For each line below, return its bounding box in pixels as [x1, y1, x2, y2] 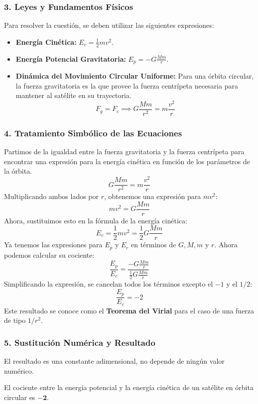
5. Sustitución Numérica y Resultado [4, 336, 155, 348]
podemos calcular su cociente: [4, 249, 95, 260]
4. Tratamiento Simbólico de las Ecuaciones [4, 126, 182, 139]
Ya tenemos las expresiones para [4, 239, 103, 250]
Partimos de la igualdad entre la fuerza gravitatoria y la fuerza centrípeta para [4, 146, 245, 157]
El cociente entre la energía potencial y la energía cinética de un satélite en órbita [4, 382, 254, 393]
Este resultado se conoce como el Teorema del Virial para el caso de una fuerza [4, 305, 255, 315]
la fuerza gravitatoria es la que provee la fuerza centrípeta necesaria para [15, 80, 238, 91]
